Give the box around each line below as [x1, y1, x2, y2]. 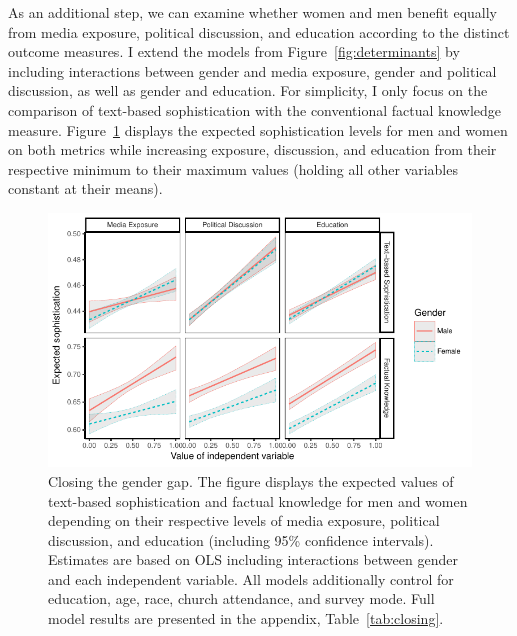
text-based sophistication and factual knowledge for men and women [48, 490, 468, 511]
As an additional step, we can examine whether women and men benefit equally [8, 2, 498, 22]
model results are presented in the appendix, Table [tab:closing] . [48, 608, 444, 629]
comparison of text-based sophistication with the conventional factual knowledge [8, 99, 502, 120]
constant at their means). [8, 178, 163, 199]
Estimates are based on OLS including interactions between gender [48, 549, 458, 570]
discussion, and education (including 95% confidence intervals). [48, 529, 434, 550]
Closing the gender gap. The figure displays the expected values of [48, 470, 454, 491]
